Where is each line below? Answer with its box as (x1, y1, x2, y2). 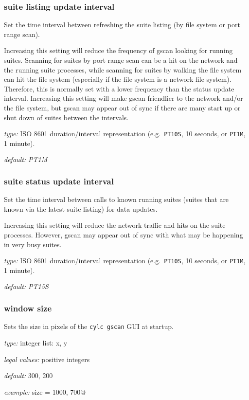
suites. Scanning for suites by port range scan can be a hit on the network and (4, 55, 238, 65)
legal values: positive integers (4, 354, 90, 364)
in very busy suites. (4, 239, 62, 249)
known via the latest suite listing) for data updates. (4, 203, 158, 214)
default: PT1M (4, 154, 48, 164)
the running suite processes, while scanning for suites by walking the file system (4, 64, 242, 74)
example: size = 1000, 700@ (4, 386, 86, 397)
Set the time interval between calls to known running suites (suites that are (4, 194, 229, 204)
